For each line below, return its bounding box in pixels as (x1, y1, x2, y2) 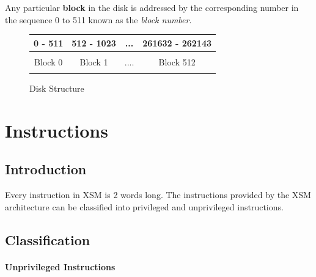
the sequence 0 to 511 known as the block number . (5, 13, 192, 26)
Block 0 (34, 55, 63, 68)
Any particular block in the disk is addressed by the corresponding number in (5, 1, 299, 13)
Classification (5, 230, 90, 249)
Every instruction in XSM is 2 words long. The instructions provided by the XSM (5, 188, 311, 201)
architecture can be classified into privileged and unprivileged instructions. (5, 200, 284, 213)
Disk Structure (29, 82, 84, 95)
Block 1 (79, 55, 108, 68)
